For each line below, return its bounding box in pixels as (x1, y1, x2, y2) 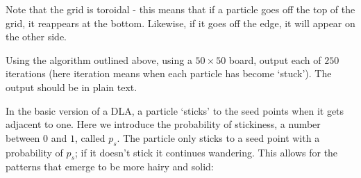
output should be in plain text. (6, 79, 137, 94)
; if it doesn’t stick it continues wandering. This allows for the (75, 145, 338, 159)
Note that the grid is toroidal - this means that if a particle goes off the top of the (6, 2, 355, 16)
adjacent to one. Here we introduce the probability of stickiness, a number (6, 117, 321, 131)
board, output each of (228, 52, 321, 67)
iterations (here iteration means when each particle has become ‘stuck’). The (6, 66, 332, 81)
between (6, 130, 40, 145)
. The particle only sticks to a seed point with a (117, 130, 320, 145)
